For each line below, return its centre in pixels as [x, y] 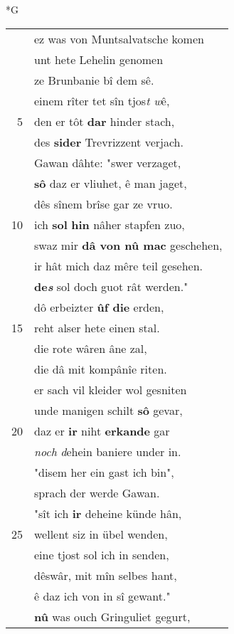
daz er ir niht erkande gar [102, 430]
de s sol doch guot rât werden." [111, 286]
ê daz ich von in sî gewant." [102, 596]
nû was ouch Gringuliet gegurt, [112, 616]
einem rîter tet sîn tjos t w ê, [102, 100]
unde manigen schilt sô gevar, [108, 410]
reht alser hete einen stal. [97, 327]
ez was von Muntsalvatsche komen [119, 38]
